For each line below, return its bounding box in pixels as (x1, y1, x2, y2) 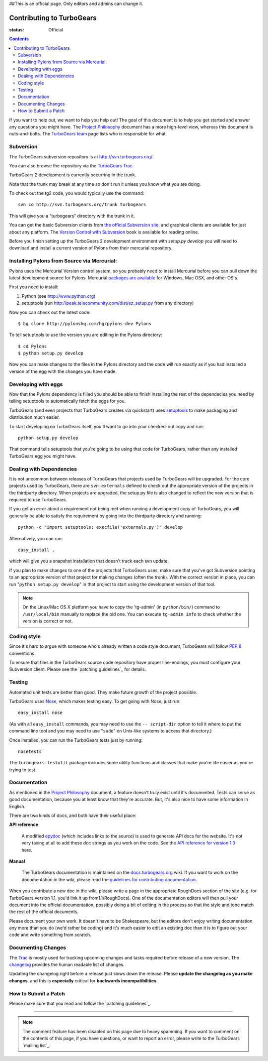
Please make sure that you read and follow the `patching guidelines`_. (9, 1000, 151, 1006)
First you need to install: (9, 284, 59, 290)
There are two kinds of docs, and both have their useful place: (9, 813, 136, 819)
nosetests (18, 748, 42, 754)
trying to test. (9, 767, 37, 773)
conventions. (9, 650, 36, 656)
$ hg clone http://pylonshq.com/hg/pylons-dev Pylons (18, 321, 151, 326)
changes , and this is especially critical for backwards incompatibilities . (9, 977, 158, 983)
